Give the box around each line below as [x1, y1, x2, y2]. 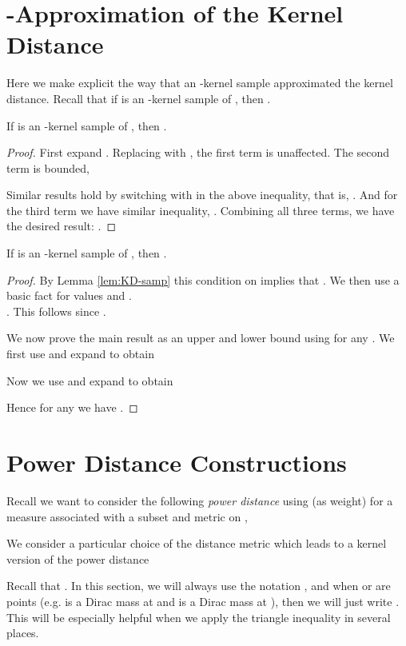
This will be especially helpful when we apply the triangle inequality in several [6, 608, 391, 625]
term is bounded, [6, 159, 90, 176]
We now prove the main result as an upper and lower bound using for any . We [6, 329, 395, 346]
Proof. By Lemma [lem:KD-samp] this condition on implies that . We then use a [6, 271, 400, 288]
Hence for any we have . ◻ [6, 399, 138, 416]
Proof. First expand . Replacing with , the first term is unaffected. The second [6, 144, 390, 161]
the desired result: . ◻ [6, 217, 117, 234]
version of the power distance [6, 550, 149, 567]
